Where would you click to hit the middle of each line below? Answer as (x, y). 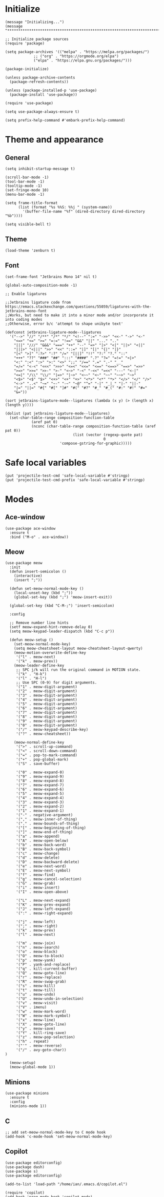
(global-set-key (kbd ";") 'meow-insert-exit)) (63, 597)
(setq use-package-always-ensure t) (42, 112)
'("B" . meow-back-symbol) (43, 849)
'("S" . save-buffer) (38, 764)
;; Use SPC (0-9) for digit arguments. (56, 683)
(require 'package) (25, 43)
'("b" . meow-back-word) (41, 845)
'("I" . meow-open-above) (42, 892)
